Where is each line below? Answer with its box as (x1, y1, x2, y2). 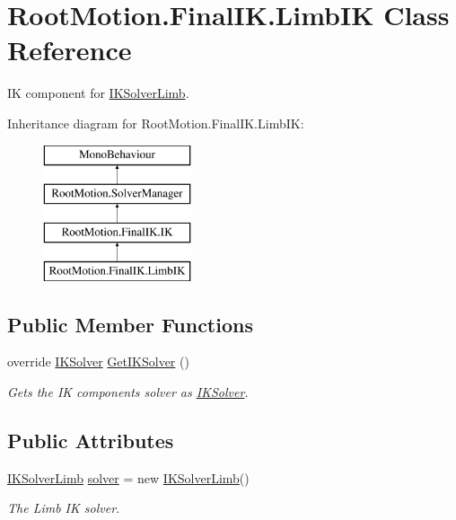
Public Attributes (7, 427, 174, 454)
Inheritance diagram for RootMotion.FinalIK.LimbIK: (7, 113, 304, 132)
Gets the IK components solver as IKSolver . (7, 383, 249, 401)
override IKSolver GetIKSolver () (7, 352, 189, 371)
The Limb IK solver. (7, 498, 120, 517)
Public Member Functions (7, 310, 253, 338)
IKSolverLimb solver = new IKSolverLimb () (7, 468, 250, 487)
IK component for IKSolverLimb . (7, 84, 189, 102)
